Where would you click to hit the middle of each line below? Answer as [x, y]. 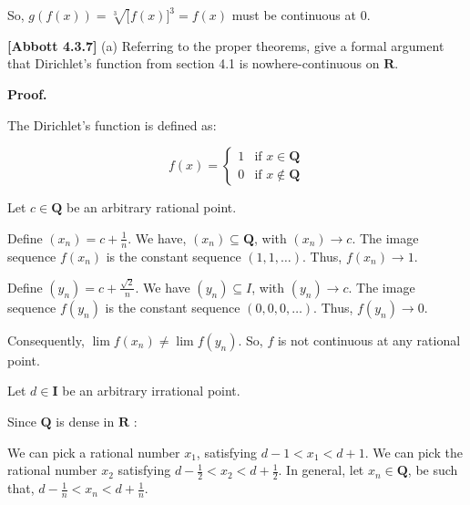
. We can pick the [414, 452]
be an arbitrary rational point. [152, 207]
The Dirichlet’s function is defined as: [112, 124]
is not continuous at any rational [369, 340]
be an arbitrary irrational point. [151, 391]
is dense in [85, 422]
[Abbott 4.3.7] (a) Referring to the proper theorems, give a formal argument [226, 45]
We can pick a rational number [94, 452]
